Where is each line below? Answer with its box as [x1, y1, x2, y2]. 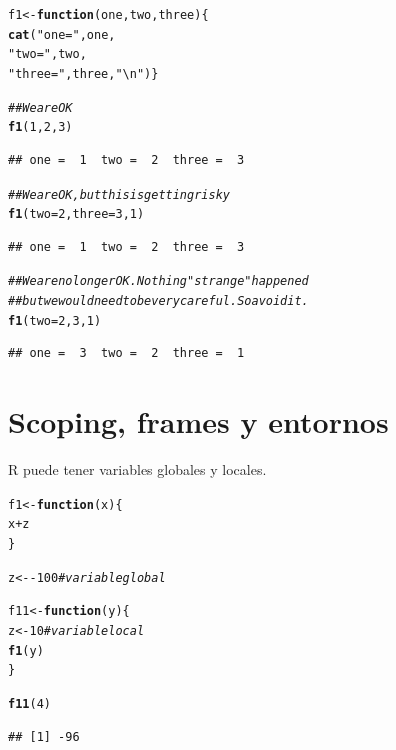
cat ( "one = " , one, [8, 27, 116, 42]
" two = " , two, [8, 47, 87, 62]
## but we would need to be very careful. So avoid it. [8, 294, 309, 309]
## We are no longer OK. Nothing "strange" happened [8, 274, 309, 289]
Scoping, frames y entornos [8, 401, 389, 442]
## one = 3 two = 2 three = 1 [8, 346, 245, 361]
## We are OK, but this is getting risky [8, 187, 230, 202]
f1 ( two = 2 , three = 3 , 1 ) [8, 207, 145, 222]
